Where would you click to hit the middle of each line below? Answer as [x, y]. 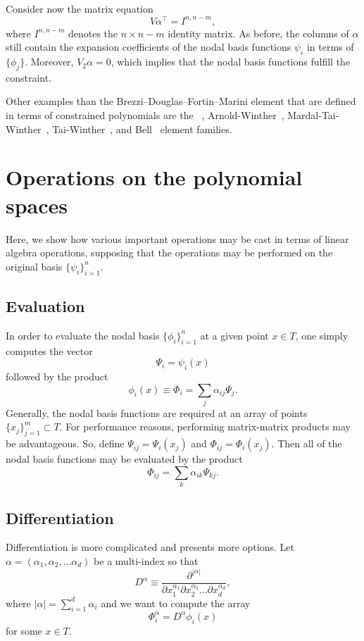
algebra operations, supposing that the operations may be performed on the [169, 253]
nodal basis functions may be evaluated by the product [124, 459]
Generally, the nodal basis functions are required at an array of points [157, 412]
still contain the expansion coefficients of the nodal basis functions [149, 47]
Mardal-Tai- [313, 115]
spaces [37, 205]
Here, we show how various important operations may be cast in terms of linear [177, 238]
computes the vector [49, 350]
